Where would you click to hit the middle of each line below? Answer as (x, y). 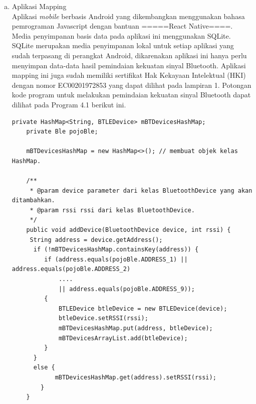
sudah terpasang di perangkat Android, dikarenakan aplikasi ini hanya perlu (129, 55)
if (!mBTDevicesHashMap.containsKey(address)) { (116, 250)
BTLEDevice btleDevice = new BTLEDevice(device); (143, 308)
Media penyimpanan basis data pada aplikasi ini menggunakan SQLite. (121, 35)
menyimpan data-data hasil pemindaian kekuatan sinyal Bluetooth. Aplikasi (129, 65)
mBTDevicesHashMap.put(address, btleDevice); (136, 328)
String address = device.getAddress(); (96, 240)
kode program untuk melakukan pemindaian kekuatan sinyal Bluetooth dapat (131, 95)
